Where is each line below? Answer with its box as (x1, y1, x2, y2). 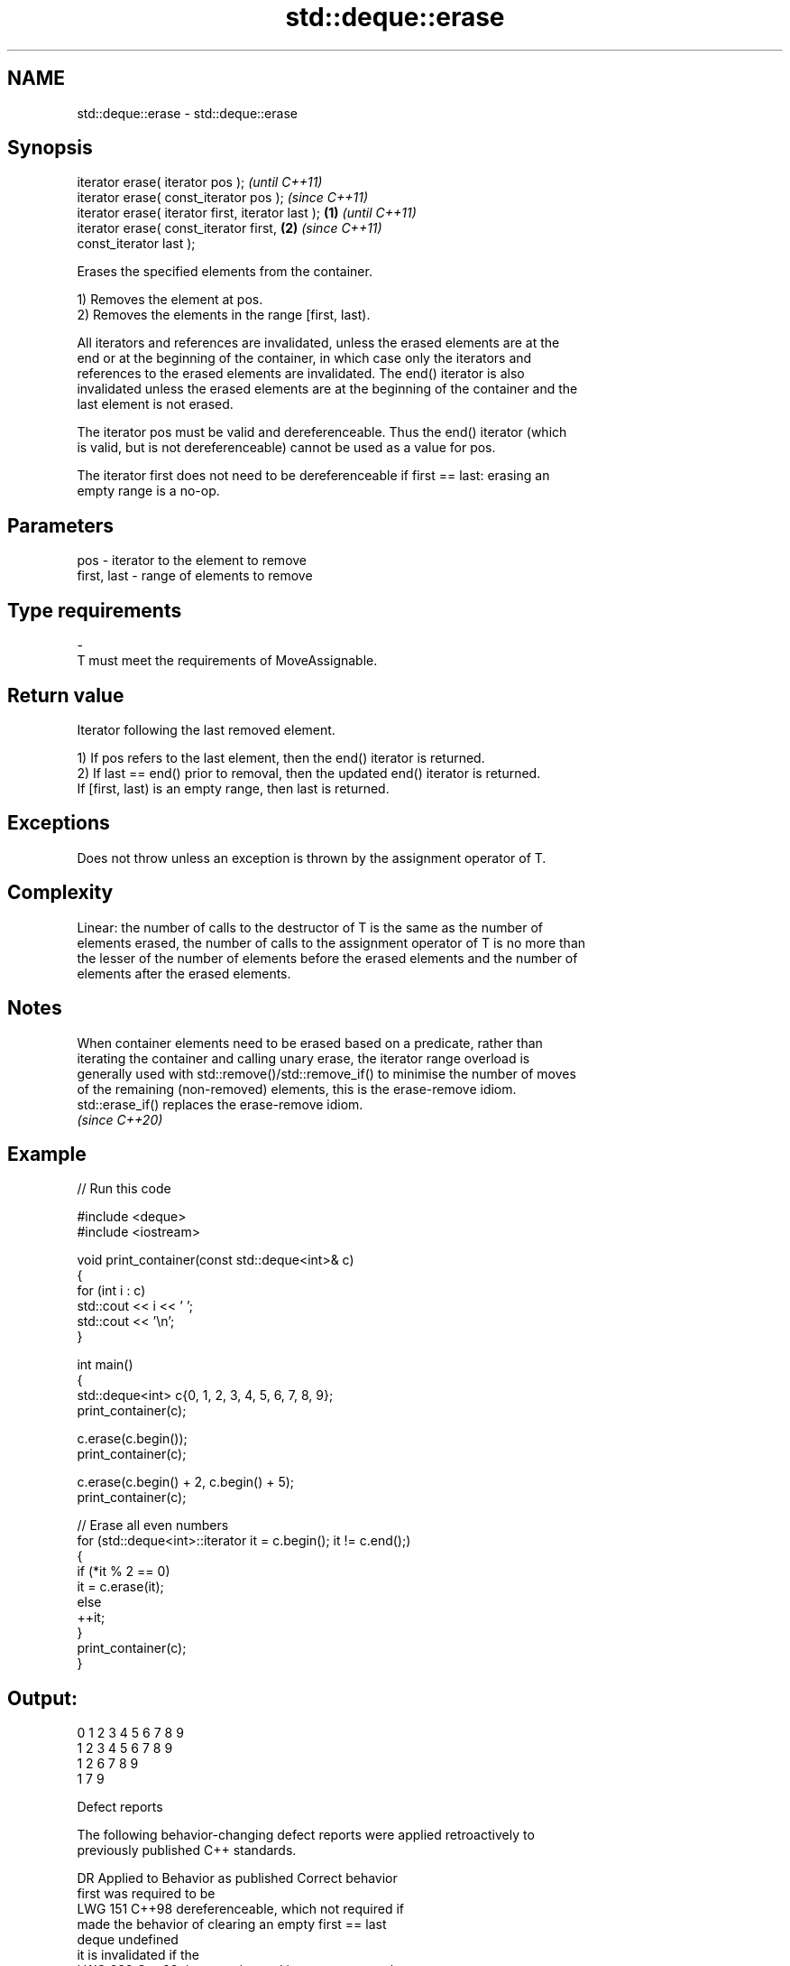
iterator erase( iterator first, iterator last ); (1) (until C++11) (77, 205, 417, 221)
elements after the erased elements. (77, 965, 291, 981)
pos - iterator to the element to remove (77, 552, 308, 569)
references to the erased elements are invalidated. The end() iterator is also (77, 366, 525, 382)
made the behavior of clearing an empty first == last (77, 1916, 387, 1933)
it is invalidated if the (77, 1947, 199, 1963)
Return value (7, 683, 124, 707)
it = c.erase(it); (77, 1579, 164, 1595)
